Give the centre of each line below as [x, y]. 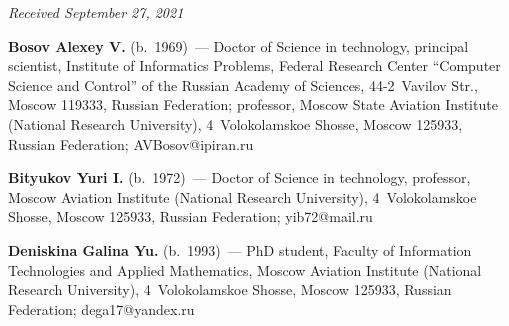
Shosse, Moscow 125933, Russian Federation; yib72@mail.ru [190, 216]
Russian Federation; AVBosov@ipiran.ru [131, 143]
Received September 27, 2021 [96, 12]
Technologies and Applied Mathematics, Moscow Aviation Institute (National [245, 269]
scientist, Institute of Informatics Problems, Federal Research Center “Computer [254, 65]
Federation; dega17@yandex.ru [101, 308]
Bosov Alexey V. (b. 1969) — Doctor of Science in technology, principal [238, 45]
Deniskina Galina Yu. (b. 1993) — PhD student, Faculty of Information [240, 249]
